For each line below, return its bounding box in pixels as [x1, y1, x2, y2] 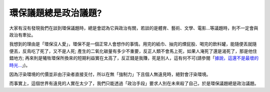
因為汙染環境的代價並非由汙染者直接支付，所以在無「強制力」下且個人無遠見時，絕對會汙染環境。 [9, 71, 211, 77]
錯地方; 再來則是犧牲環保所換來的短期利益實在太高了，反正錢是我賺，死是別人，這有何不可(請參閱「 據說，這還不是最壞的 [9, 55, 259, 61]
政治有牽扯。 [9, 31, 36, 37]
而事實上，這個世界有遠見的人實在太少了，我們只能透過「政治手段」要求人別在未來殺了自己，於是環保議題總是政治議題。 [9, 80, 259, 86]
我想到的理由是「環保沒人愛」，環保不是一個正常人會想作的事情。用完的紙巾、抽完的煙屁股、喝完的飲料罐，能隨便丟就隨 [9, 41, 257, 47]
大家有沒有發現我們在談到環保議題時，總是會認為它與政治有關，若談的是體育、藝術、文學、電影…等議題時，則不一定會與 [9, 25, 258, 31]
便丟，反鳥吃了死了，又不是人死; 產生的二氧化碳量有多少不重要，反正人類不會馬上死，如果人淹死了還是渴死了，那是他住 [9, 48, 257, 54]
